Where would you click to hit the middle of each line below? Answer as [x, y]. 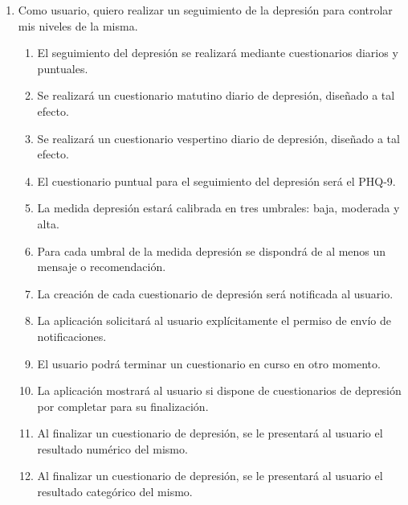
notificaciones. [72, 336]
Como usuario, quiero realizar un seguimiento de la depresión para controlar [205, 10]
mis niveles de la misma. [78, 25]
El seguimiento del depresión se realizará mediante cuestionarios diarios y [218, 53]
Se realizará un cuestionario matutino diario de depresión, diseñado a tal [216, 95]
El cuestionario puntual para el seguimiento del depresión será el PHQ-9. [216, 181]
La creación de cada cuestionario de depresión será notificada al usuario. [215, 293]
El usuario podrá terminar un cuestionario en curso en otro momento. [209, 363]
